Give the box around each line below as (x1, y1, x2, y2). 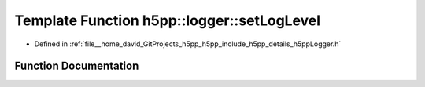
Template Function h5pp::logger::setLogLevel (14, 12, 321, 29)
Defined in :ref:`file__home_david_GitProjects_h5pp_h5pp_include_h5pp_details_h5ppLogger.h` (34, 39, 342, 49)
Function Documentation (14, 60, 139, 73)
